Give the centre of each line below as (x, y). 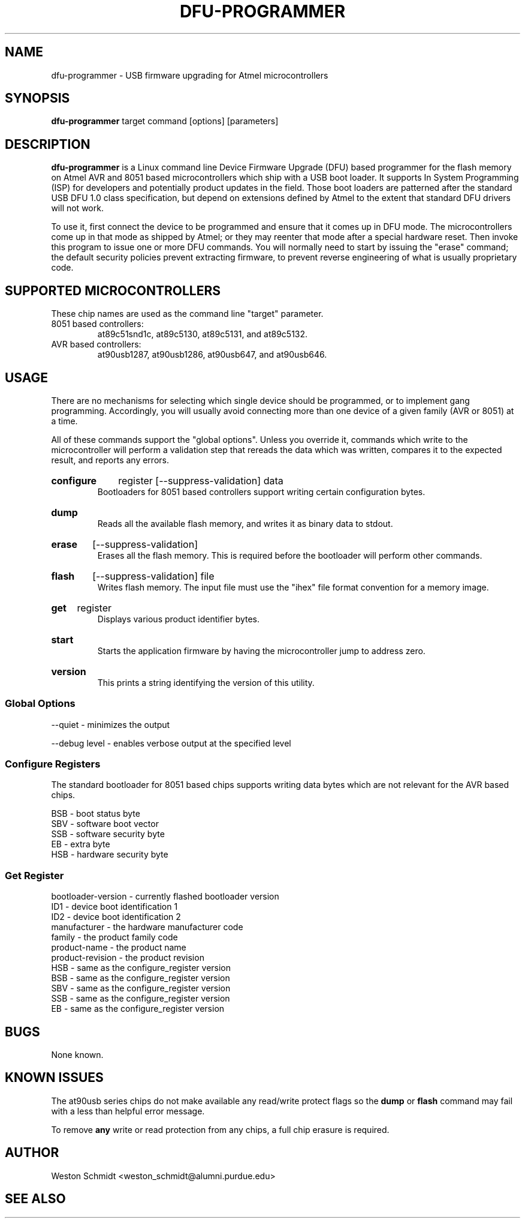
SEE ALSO (35, 1199)
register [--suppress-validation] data (201, 480)
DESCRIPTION (48, 144)
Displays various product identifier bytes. (179, 619)
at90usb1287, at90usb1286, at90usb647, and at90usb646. (212, 355)
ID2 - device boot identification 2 (116, 917)
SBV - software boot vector (105, 824)
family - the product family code (114, 937)
